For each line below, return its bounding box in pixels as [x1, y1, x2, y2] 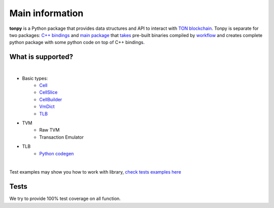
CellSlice [39, 89, 58, 96]
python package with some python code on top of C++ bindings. [9, 39, 145, 46]
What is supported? [9, 53, 74, 61]
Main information [9, 8, 84, 19]
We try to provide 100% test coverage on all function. [9, 195, 121, 202]
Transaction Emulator [39, 134, 84, 140]
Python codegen [39, 150, 74, 156]
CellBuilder [39, 96, 62, 102]
